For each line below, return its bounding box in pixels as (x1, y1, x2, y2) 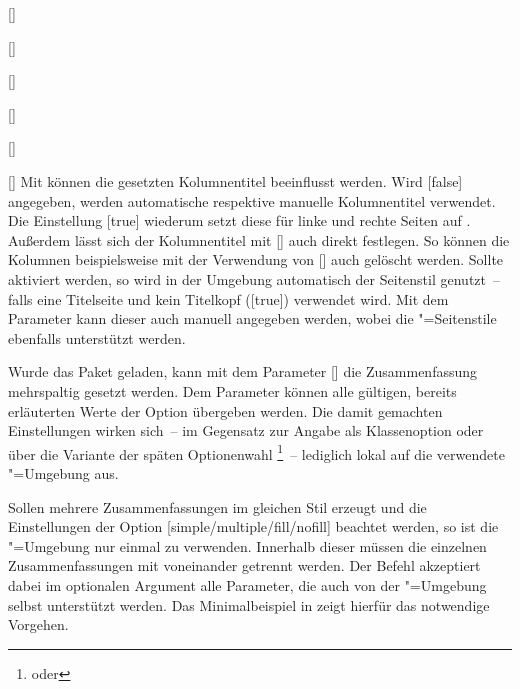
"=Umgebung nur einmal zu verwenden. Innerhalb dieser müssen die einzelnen (8, 535, 487, 556)
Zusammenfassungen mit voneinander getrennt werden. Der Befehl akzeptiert (8, 555, 481, 576)
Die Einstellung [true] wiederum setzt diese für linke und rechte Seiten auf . (8, 210, 471, 231)
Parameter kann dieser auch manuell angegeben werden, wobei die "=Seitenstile (8, 308, 497, 329)
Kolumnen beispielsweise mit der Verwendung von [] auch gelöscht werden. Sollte (8, 249, 504, 270)
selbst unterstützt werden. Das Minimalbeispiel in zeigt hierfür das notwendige (8, 594, 490, 615)
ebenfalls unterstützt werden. (8, 327, 186, 348)
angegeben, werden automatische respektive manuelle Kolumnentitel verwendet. (8, 190, 496, 211)
